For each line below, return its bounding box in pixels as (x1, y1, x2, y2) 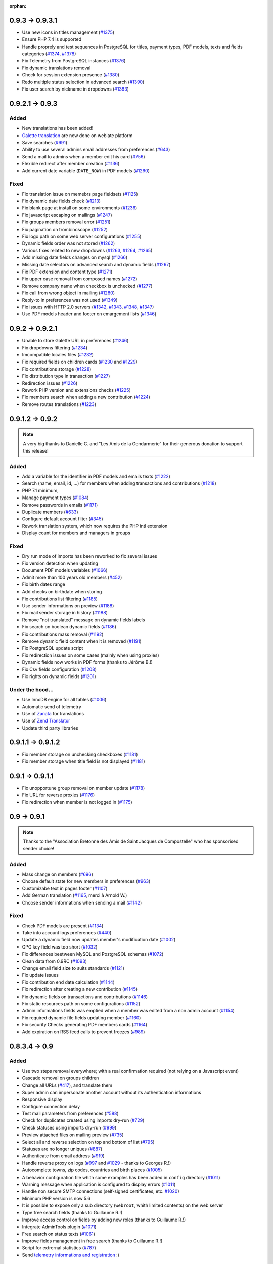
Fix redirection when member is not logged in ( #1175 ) (22, 799, 132, 805)
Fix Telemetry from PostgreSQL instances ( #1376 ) (22, 58, 126, 64)
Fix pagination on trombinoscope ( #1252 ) (22, 226, 108, 232)
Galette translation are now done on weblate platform (22, 132, 133, 139)
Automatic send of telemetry (22, 703, 82, 710)
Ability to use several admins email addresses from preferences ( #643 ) (22, 147, 170, 153)
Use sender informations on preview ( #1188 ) (22, 603, 114, 609)
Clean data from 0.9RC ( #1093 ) (22, 958, 87, 964)
